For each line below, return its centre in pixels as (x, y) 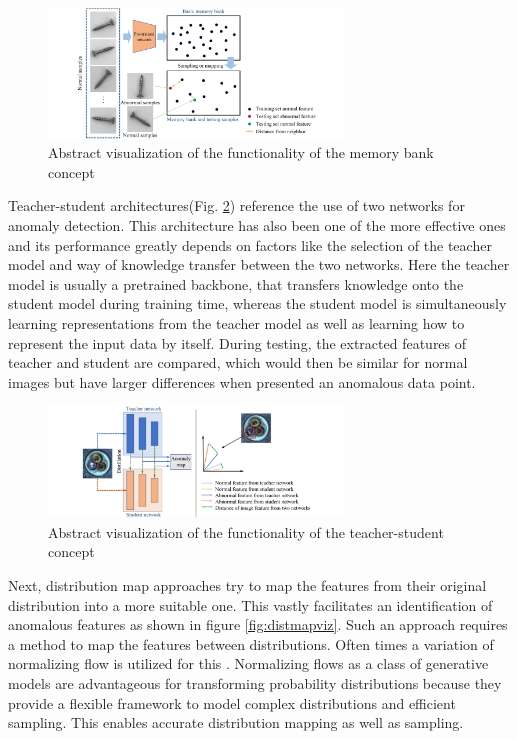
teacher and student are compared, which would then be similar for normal (238, 362)
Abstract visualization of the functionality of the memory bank (241, 152)
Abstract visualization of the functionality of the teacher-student (246, 531)
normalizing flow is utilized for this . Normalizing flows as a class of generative (248, 663)
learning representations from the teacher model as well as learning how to (236, 323)
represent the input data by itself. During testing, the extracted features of (237, 342)
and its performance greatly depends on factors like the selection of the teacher (250, 244)
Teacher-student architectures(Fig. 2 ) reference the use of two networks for (236, 205)
